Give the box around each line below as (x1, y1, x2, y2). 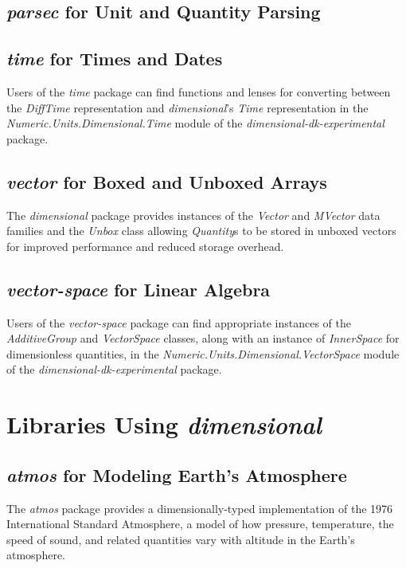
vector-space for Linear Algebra (6, 276, 271, 301)
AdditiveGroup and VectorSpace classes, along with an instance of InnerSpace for (6, 330, 400, 347)
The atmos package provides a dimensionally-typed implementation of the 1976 (6, 499, 393, 516)
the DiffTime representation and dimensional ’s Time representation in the (6, 99, 369, 116)
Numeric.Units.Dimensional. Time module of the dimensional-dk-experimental (6, 115, 385, 131)
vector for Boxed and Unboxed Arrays (6, 169, 327, 194)
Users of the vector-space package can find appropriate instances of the (6, 314, 351, 331)
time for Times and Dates (6, 46, 223, 71)
